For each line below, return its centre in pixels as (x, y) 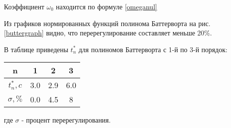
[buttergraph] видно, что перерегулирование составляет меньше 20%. (108, 33)
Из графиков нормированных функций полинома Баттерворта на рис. (107, 23)
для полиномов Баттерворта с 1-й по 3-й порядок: (153, 49)
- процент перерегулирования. (66, 120)
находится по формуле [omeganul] (106, 6)
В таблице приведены (36, 49)
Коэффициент (24, 6)
